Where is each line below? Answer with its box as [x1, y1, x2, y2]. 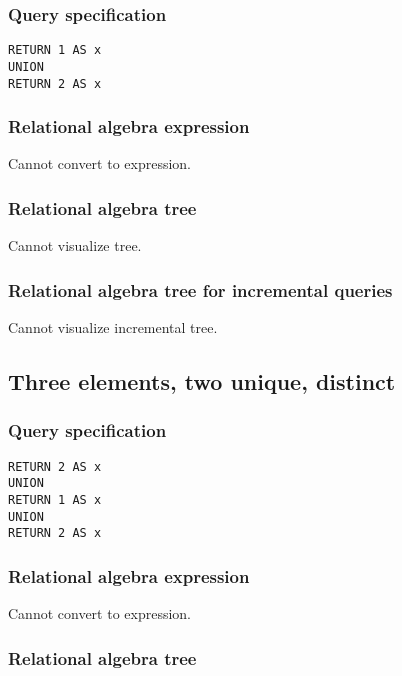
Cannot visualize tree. [8, 235, 142, 256]
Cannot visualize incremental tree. [8, 317, 218, 338]
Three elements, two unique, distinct [8, 366, 396, 397]
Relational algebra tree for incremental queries [8, 277, 393, 302]
